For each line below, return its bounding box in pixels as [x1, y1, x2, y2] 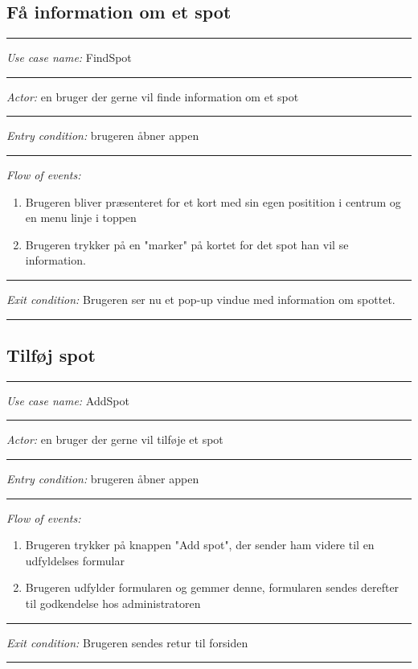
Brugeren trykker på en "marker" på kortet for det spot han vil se [25, 236, 349, 252]
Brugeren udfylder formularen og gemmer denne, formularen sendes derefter [25, 579, 400, 596]
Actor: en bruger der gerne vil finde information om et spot [6, 88, 299, 105]
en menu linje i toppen [25, 209, 137, 226]
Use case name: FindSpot [6, 49, 132, 66]
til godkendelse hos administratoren [25, 594, 201, 611]
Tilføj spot [6, 342, 96, 367]
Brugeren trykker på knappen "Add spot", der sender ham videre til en [25, 536, 375, 553]
